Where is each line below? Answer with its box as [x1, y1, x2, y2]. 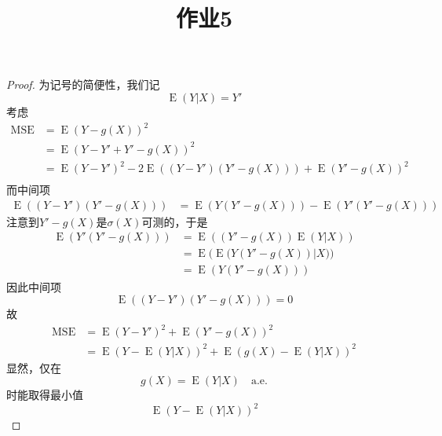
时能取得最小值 [6, 387, 83, 403]
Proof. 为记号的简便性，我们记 [6, 76, 160, 93]
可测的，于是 [141, 213, 208, 229]
